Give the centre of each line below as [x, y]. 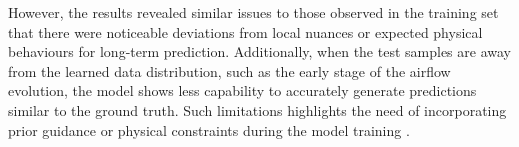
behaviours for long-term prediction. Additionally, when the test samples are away [259, 51]
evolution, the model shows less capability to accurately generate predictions [242, 90]
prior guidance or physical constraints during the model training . [209, 129]
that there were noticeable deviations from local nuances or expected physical [245, 31]
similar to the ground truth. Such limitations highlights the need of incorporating [257, 109]
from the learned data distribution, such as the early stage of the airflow [229, 70]
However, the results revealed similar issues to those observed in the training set [253, 12]
